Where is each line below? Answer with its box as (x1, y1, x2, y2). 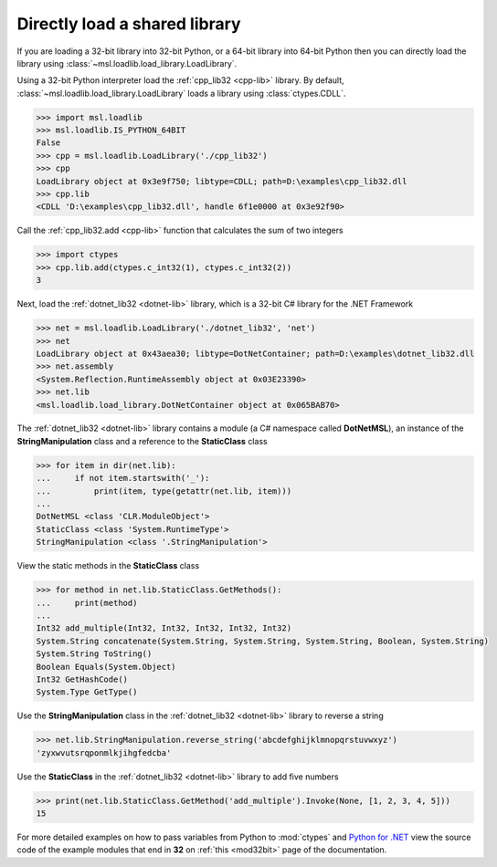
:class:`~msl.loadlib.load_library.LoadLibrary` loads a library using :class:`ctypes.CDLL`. (16, 88, 346, 99)
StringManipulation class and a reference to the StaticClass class (16, 435, 269, 446)
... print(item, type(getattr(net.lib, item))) (36, 486, 292, 496)
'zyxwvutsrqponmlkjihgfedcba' (36, 747, 172, 757)
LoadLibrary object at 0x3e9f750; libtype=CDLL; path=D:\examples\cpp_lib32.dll (36, 176, 407, 186)
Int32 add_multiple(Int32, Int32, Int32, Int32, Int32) (36, 623, 292, 633)
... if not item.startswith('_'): (36, 473, 210, 484)
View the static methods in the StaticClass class (16, 560, 200, 571)
